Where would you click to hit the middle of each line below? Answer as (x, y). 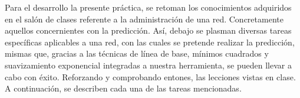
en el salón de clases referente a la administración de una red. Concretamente (144, 19)
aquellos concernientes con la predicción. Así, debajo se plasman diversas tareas (148, 30)
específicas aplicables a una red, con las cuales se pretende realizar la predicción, (150, 42)
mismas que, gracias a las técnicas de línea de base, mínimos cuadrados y (137, 53)
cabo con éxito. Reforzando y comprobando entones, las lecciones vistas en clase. (150, 76)
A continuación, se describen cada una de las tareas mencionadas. (123, 88)
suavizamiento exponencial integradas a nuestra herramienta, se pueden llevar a (148, 65)
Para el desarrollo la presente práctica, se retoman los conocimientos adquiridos (148, 7)
